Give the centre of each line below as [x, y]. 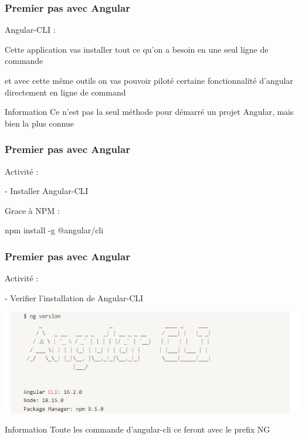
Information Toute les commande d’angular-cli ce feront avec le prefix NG [138, 429]
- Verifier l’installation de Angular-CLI [74, 297]
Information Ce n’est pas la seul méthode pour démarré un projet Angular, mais [149, 112]
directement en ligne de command [65, 92]
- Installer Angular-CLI [47, 191]
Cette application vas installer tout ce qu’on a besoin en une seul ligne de [137, 49]
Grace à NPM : [32, 210]
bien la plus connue [39, 123]
